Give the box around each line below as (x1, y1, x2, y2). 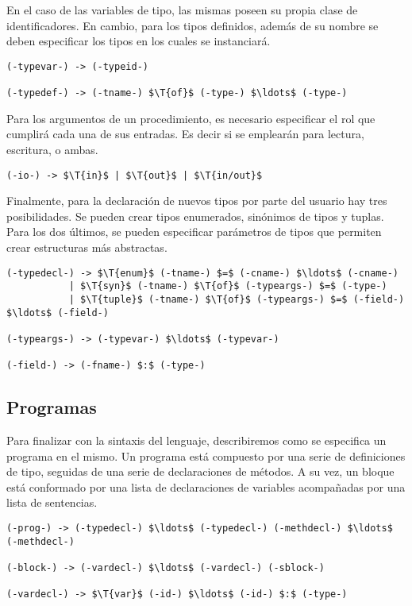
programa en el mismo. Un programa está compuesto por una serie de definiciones (6, 447, 406, 464)
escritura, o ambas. (6, 141, 98, 157)
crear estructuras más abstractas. (6, 238, 167, 255)
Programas (6, 395, 97, 419)
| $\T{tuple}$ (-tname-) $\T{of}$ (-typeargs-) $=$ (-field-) (68, 293, 405, 305)
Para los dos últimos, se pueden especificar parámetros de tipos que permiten (6, 223, 382, 240)
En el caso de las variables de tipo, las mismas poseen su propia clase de (6, 2, 358, 17)
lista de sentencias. (6, 494, 98, 511)
